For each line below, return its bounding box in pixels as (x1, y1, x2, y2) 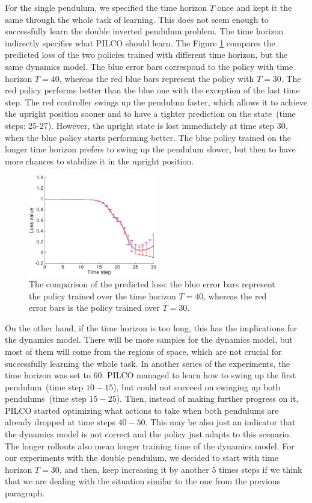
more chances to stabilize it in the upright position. (5, 154, 194, 167)
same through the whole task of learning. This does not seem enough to (5, 13, 269, 25)
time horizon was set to (5, 369, 91, 381)
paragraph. (5, 487, 45, 499)
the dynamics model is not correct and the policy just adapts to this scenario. (5, 428, 292, 440)
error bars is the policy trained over (29, 301, 160, 314)
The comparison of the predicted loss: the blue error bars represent (29, 277, 275, 290)
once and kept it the (217, 1, 292, 13)
